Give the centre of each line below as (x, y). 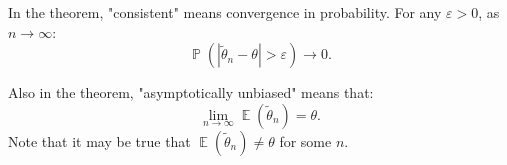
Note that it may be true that (99, 140)
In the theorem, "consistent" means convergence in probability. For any (225, 12)
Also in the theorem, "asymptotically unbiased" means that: (191, 92)
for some (305, 140)
